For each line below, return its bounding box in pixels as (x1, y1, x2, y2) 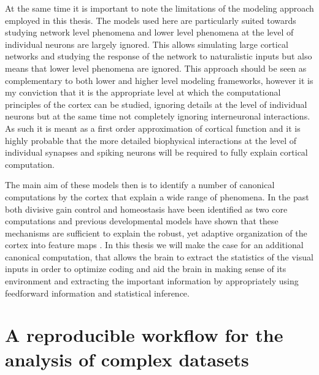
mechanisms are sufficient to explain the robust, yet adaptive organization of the (5, 226, 307, 239)
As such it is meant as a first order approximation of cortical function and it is (5, 121, 301, 134)
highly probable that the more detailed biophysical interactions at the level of (5, 134, 297, 146)
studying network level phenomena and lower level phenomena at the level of (5, 26, 294, 39)
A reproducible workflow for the (5, 322, 283, 347)
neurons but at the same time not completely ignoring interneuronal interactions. (5, 110, 310, 123)
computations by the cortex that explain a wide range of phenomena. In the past (5, 190, 309, 203)
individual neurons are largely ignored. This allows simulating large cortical (5, 37, 288, 50)
